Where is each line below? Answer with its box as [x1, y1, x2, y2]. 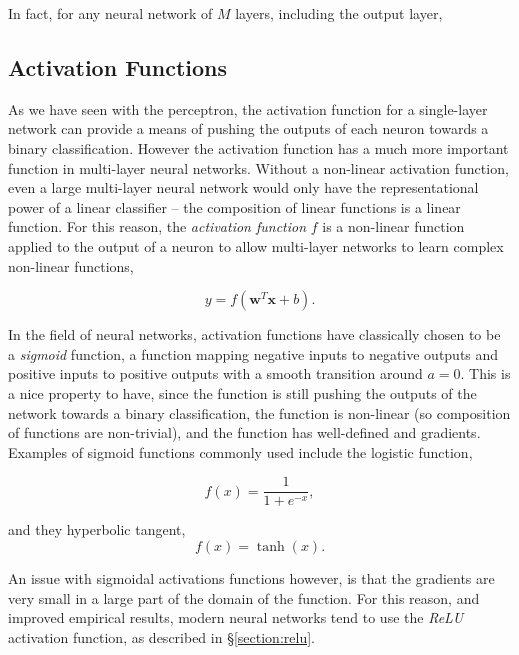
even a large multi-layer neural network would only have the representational [8, 177, 479, 198]
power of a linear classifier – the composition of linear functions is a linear [8, 196, 461, 217]
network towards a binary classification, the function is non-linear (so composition [8, 402, 511, 423]
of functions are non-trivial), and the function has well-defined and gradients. [8, 422, 481, 443]
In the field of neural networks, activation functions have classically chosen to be [8, 324, 501, 345]
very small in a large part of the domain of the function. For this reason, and [8, 587, 480, 608]
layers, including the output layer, [235, 3, 443, 23]
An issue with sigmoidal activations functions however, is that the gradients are [8, 567, 495, 588]
